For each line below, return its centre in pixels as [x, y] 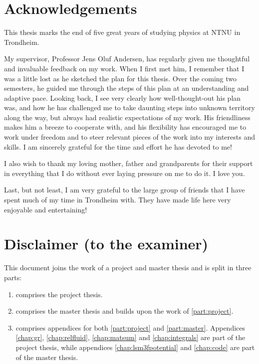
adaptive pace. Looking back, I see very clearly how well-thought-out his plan [123, 97]
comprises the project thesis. [59, 294]
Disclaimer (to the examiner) [106, 244]
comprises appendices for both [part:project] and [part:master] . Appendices [130, 327]
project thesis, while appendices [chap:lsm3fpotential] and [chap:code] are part [135, 347]
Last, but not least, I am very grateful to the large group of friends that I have [125, 190]
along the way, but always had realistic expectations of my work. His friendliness [127, 117]
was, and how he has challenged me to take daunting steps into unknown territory [129, 107]
